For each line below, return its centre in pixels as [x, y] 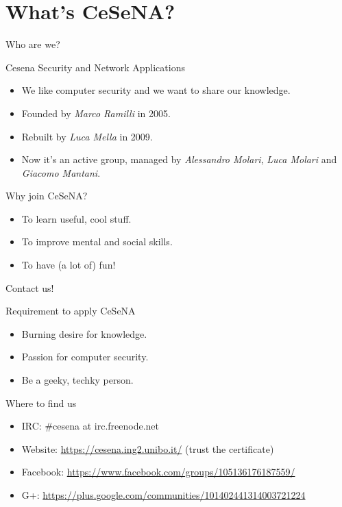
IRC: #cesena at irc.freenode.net [90, 426]
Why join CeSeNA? [47, 196]
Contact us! [30, 287]
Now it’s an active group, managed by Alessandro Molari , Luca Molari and [179, 159]
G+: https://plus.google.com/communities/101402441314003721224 [163, 495]
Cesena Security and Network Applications [95, 67]
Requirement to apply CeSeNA [71, 311]
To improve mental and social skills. [97, 242]
